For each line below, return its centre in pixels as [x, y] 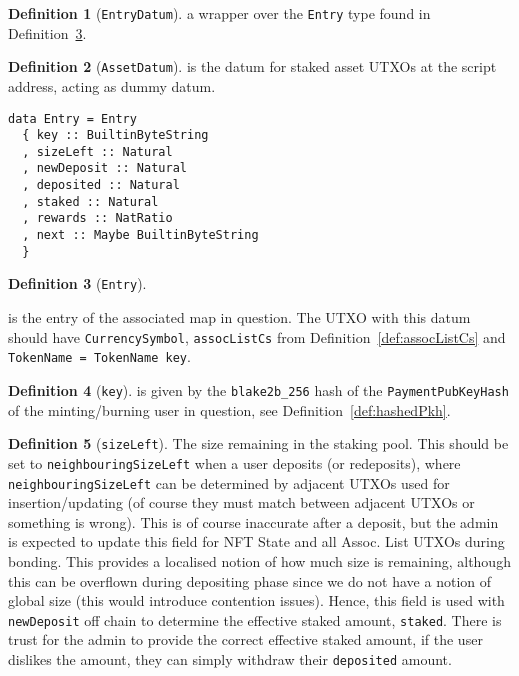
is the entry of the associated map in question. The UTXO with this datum [239, 317]
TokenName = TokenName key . [99, 356]
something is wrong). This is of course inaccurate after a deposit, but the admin [253, 521]
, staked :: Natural [90, 201]
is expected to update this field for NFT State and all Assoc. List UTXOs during [256, 541]
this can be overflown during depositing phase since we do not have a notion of [249, 580]
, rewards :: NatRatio [97, 218]
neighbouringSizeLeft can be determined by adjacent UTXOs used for [229, 482]
